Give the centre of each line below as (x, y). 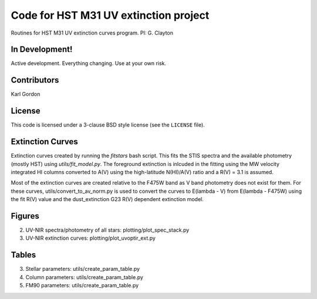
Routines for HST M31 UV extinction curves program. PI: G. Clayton (92, 33)
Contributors (35, 80)
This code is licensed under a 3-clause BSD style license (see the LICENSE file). (108, 125)
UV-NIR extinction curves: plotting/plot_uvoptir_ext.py (90, 238)
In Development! (42, 50)
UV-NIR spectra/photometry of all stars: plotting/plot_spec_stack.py (107, 230)
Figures (25, 216)
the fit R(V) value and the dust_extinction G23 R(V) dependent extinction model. (107, 199)
